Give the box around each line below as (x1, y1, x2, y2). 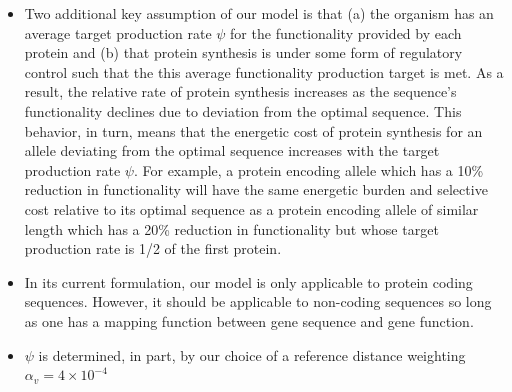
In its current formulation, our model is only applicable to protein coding (24, 271, 473, 292)
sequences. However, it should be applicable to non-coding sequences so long (24, 291, 492, 312)
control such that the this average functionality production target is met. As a (24, 61, 504, 82)
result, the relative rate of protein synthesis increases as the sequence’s (24, 81, 457, 102)
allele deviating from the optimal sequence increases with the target (24, 140, 440, 161)
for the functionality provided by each (230, 22, 462, 43)
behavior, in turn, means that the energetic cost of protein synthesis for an (24, 120, 483, 141)
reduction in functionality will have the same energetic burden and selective (24, 179, 488, 200)
